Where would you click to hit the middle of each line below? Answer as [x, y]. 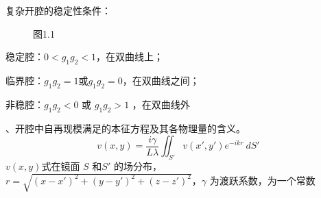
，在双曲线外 [161, 104]
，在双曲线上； [130, 57]
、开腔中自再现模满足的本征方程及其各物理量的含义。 [126, 128]
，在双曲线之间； [161, 80]
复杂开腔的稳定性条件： [58, 10]
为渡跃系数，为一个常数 [262, 180]
